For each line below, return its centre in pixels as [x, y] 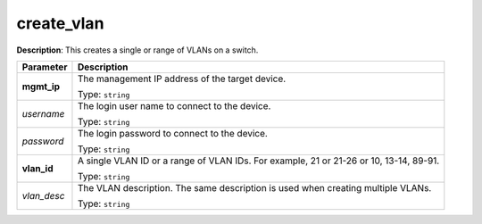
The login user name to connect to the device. [174, 105]
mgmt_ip [41, 87]
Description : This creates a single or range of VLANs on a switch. [137, 50]
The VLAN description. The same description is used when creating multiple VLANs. [254, 187]
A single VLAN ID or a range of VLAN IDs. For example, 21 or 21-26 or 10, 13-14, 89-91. [258, 161]
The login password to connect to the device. [172, 133]
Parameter [45, 67]
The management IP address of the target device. [182, 79]
